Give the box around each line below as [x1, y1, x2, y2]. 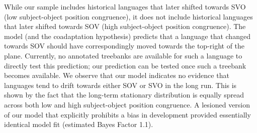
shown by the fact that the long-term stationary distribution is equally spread [4, 89, 244, 100]
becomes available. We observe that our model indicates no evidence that [4, 70, 229, 80]
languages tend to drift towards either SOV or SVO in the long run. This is [4, 79, 237, 90]
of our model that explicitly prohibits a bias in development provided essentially [4, 109, 251, 119]
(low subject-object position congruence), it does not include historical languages [4, 11, 253, 21]
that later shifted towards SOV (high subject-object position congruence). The [4, 21, 246, 31]
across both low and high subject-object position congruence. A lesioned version [4, 99, 250, 109]
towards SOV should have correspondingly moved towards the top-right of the [4, 40, 245, 51]
